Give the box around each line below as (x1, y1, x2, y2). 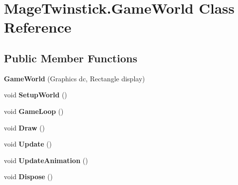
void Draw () (4, 122, 45, 132)
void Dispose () (4, 171, 53, 182)
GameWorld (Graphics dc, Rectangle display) (4, 73, 145, 83)
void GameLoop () (4, 106, 64, 116)
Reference (4, 17, 72, 37)
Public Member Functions (4, 50, 137, 65)
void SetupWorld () (4, 90, 67, 100)
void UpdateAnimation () (4, 155, 88, 165)
